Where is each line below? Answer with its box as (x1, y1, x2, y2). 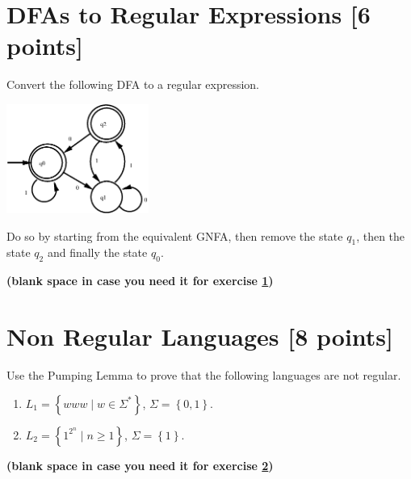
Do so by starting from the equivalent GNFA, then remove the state (6, 227, 343, 244)
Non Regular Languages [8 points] (6, 320, 393, 353)
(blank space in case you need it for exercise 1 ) (6, 272, 274, 289)
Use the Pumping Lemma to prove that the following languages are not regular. (6, 367, 401, 383)
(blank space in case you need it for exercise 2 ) (6, 456, 274, 473)
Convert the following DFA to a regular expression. (6, 76, 259, 93)
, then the (356, 227, 405, 244)
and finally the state (47, 244, 148, 261)
